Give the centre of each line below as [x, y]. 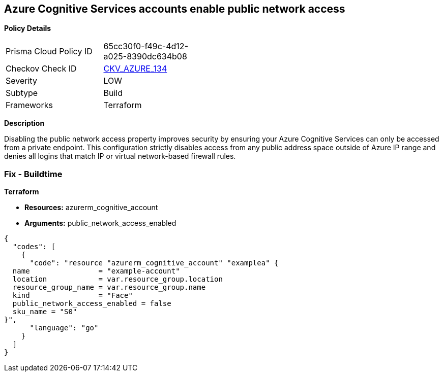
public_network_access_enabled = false [92, 304]
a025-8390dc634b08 [145, 57]
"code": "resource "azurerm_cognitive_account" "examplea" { [154, 263]
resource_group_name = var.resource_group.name [109, 287]
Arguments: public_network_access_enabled [100, 223]
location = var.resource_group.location [117, 279]
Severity [21, 81]
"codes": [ [34, 247]
